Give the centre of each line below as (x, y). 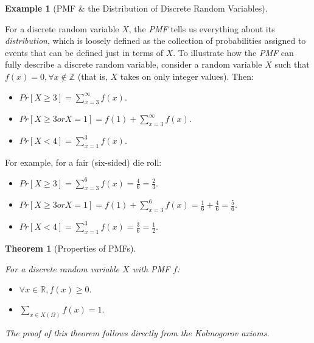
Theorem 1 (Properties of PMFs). (71, 248)
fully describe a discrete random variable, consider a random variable (134, 64)
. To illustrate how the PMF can (233, 52)
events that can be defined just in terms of (84, 52)
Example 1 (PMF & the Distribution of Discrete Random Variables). (136, 8)
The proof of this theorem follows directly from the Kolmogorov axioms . (137, 332)
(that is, (92, 76)
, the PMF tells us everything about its (202, 28)
